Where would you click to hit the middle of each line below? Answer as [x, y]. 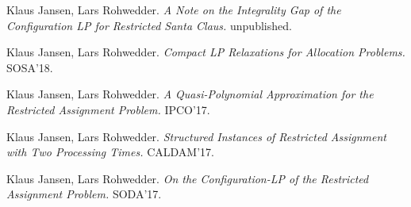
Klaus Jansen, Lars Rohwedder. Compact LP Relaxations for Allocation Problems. [206, 52]
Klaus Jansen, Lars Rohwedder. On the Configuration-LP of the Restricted [188, 178]
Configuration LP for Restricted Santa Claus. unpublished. [149, 25]
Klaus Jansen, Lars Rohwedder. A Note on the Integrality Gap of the [174, 10]
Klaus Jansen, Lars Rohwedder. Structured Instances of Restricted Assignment [196, 136]
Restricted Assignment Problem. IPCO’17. [108, 109]
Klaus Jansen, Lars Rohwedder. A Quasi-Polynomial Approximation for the [190, 94]
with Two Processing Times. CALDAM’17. [110, 152]
